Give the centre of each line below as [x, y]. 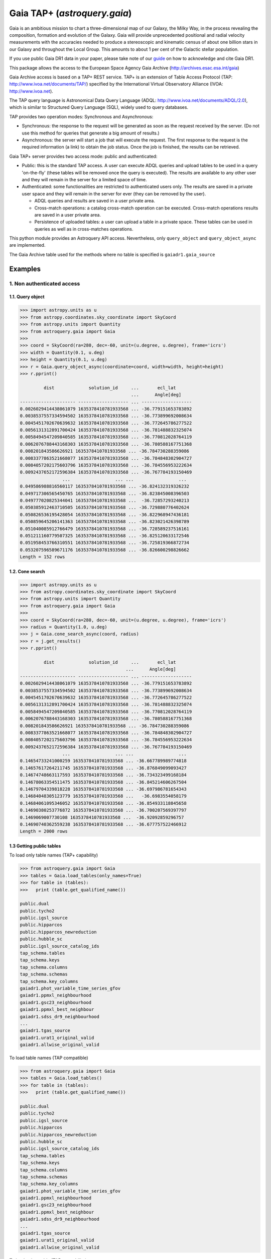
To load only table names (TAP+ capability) [54, 855]
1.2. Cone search [27, 571]
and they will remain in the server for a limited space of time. [84, 179]
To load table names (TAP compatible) [49, 1058]
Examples [25, 269]
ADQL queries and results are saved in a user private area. [95, 201]
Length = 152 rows [42, 557]
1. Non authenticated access [45, 284]
